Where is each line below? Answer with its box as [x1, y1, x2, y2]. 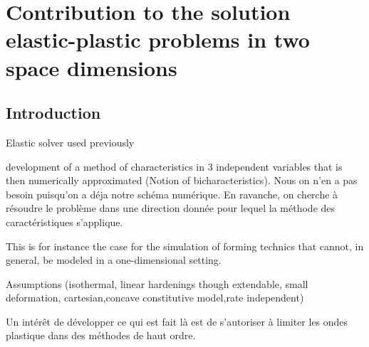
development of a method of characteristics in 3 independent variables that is [6, 159, 343, 173]
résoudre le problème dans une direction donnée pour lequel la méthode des [6, 201, 336, 215]
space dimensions [6, 53, 177, 82]
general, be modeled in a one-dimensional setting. [6, 252, 222, 267]
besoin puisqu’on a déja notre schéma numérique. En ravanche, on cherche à [6, 186, 338, 201]
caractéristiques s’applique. [6, 214, 123, 229]
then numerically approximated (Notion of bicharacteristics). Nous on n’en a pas [6, 173, 358, 188]
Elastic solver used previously [6, 134, 135, 149]
